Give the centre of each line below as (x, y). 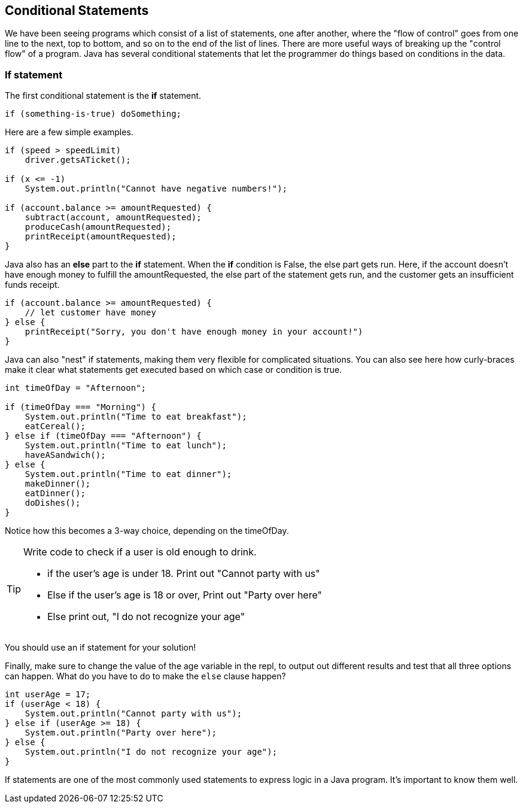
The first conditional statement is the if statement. (103, 96)
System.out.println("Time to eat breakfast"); (136, 417)
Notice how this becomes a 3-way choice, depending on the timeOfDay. (147, 531)
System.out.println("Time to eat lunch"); (126, 446)
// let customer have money (90, 313)
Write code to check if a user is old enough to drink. (140, 552)
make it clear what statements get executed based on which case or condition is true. (174, 370)
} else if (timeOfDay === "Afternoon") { (103, 436)
